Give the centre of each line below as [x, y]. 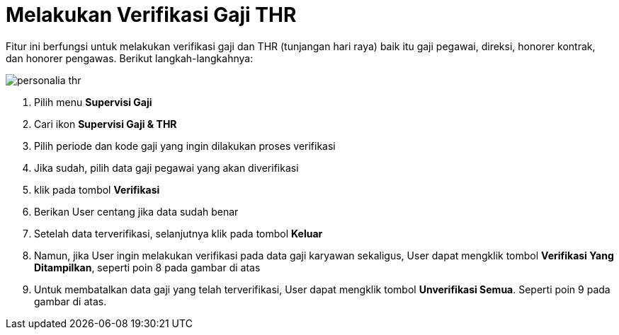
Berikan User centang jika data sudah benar [136, 211]
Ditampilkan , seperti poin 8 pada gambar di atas [147, 267]
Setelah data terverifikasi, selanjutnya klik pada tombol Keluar [178, 233]
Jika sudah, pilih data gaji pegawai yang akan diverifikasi [166, 167]
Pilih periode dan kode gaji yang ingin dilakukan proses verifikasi [185, 146]
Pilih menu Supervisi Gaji [93, 102]
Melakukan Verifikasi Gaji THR [151, 15]
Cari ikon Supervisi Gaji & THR [106, 124]
